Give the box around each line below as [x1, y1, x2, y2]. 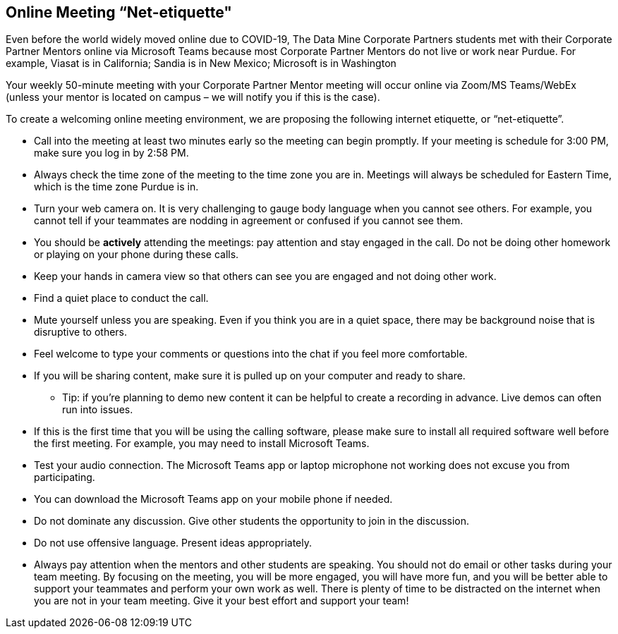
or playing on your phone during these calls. [34, 248, 239, 261]
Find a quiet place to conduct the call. [34, 292, 209, 305]
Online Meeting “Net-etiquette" [6, 4, 232, 21]
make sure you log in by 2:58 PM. [34, 147, 189, 159]
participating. [34, 471, 95, 484]
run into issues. [62, 403, 133, 416]
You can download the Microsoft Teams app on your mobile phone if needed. [34, 493, 393, 506]
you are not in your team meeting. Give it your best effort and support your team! [34, 595, 409, 607]
